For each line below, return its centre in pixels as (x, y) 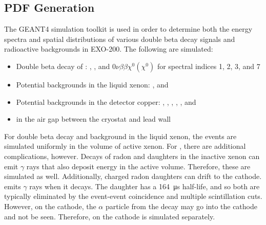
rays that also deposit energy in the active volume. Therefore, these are (138, 166)
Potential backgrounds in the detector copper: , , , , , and (106, 102)
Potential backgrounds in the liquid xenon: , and (92, 84)
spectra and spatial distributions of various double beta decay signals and (120, 39)
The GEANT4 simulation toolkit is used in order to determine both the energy (128, 29)
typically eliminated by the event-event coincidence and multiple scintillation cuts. (133, 196)
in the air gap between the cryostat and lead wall (93, 119)
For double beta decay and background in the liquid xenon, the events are (120, 136)
